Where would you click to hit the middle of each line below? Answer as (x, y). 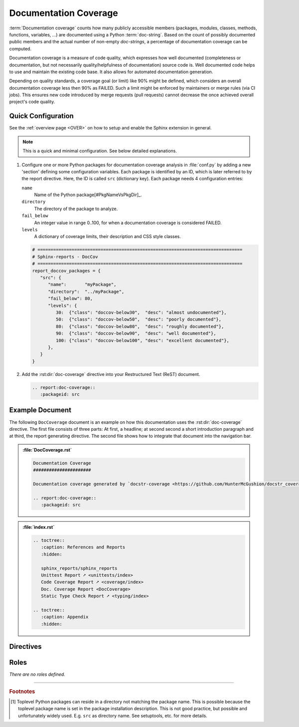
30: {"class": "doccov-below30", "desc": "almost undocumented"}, (141, 312)
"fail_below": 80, (71, 299)
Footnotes (22, 691)
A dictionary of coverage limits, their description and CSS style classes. (108, 237)
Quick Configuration (42, 116)
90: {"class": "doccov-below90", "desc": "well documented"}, (136, 333)
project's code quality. (32, 102)
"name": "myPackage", (82, 285)
